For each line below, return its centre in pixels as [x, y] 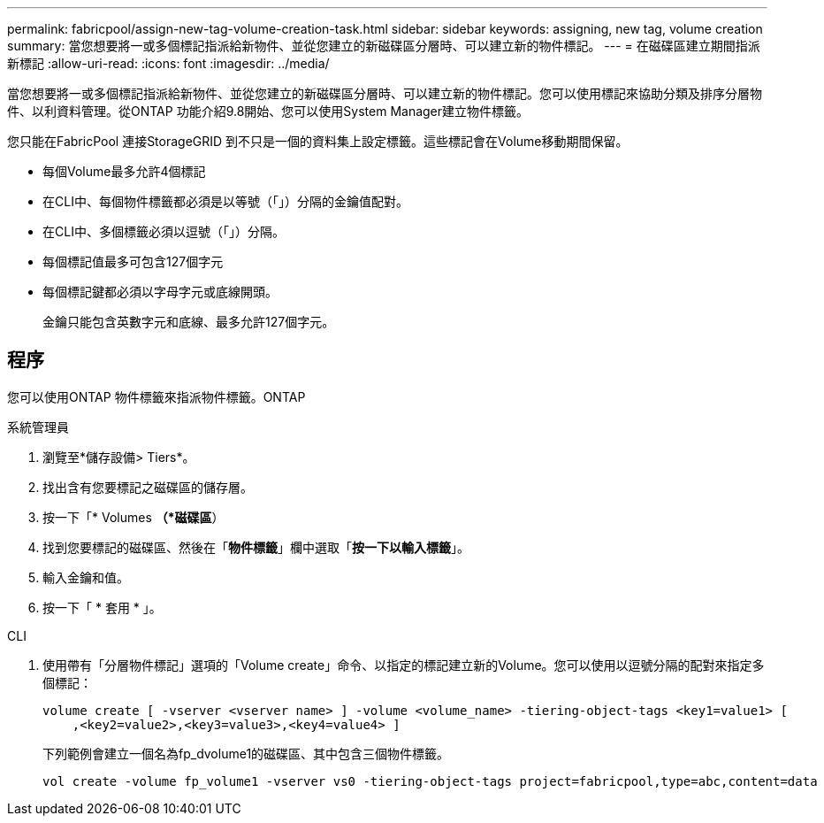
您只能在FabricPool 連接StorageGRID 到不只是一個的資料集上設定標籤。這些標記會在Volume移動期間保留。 [318, 141]
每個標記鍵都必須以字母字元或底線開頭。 [160, 292]
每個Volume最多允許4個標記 [124, 171]
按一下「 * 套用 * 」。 [102, 607]
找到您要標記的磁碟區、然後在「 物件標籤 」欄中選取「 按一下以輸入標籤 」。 [256, 547]
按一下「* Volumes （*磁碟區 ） [134, 517]
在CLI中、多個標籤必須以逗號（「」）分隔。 [164, 231]
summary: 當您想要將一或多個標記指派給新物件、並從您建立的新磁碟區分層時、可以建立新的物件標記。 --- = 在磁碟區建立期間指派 [384, 46]
